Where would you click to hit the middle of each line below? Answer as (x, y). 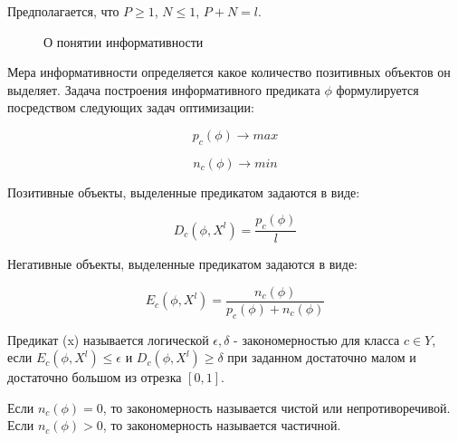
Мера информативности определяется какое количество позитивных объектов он (229, 72)
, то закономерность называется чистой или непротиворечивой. (277, 407)
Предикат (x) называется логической (108, 339)
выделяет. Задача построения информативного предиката (164, 89)
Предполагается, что (63, 11)
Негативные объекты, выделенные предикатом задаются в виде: (182, 264)
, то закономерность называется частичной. (222, 425)
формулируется (377, 89)
